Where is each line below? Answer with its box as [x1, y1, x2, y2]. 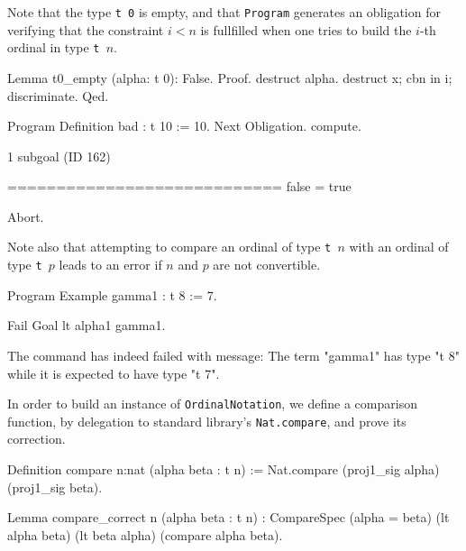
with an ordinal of [349, 237, 449, 256]
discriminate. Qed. [7, 86, 109, 105]
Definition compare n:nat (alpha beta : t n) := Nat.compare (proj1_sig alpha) [7, 460, 440, 479]
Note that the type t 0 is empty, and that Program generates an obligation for [7, 3, 441, 21]
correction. [7, 429, 66, 448]
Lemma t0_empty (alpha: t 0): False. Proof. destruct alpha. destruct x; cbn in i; [7, 68, 452, 87]
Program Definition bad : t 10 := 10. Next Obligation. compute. [7, 116, 361, 135]
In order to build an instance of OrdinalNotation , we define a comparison [7, 394, 417, 413]
